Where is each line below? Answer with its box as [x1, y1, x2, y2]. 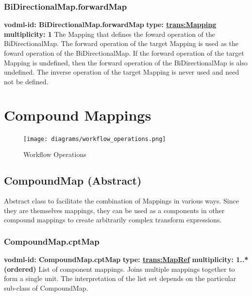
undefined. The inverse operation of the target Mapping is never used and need [4, 67, 239, 77]
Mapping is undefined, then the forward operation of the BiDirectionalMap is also [4, 57, 248, 67]
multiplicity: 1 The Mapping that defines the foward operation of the [4, 29, 215, 39]
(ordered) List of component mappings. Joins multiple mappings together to [4, 264, 235, 274]
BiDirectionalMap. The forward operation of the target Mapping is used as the [4, 38, 239, 48]
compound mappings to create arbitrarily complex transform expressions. [4, 215, 222, 225]
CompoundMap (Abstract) [4, 173, 142, 188]
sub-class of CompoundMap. [4, 282, 88, 293]
